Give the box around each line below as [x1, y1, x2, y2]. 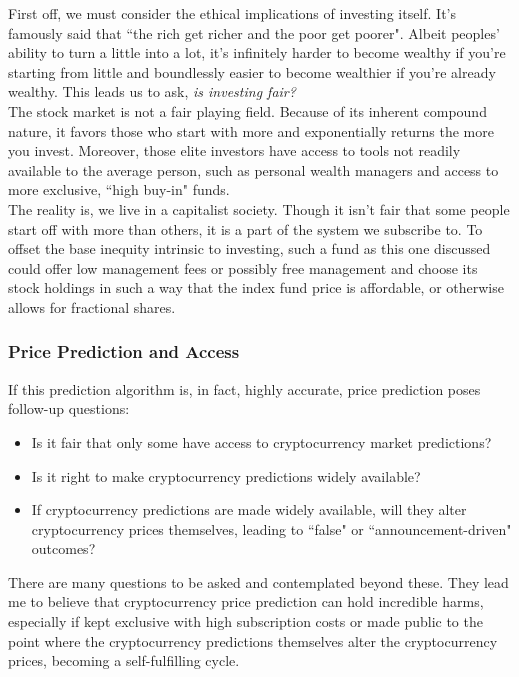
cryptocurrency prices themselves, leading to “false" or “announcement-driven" [31, 518, 512, 539]
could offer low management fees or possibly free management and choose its [8, 257, 478, 278]
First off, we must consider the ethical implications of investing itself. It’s [8, 3, 456, 23]
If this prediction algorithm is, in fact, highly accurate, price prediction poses [8, 378, 481, 399]
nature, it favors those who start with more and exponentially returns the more [8, 120, 494, 141]
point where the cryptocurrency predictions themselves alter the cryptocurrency [8, 630, 498, 651]
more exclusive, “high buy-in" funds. [8, 179, 230, 200]
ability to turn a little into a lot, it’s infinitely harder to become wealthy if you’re [8, 42, 506, 63]
